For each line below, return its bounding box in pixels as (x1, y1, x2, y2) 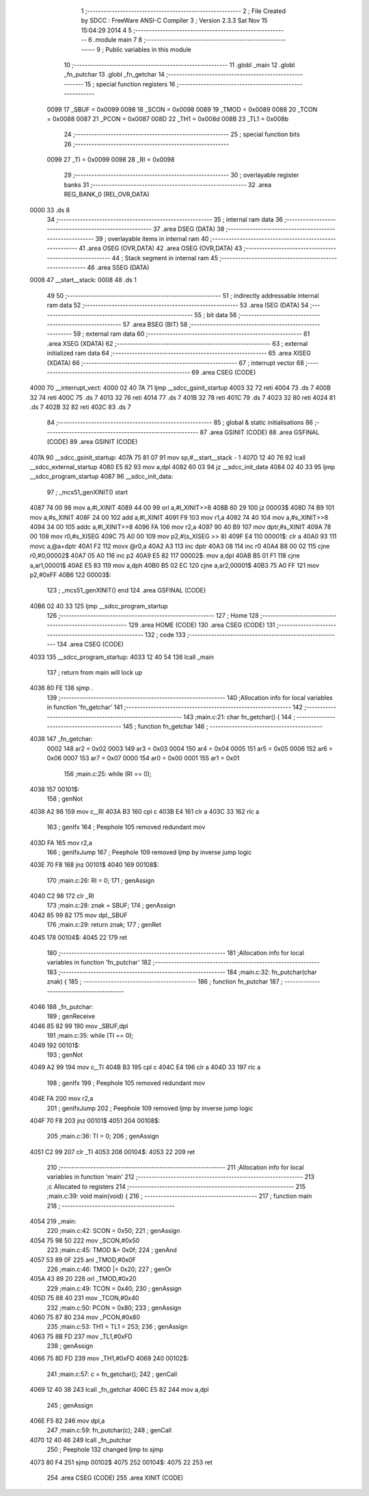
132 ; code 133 (144, 630, 186, 638)
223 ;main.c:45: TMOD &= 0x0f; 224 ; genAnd (46, 1246, 177, 1254)
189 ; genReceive (46, 1012, 96, 1021)
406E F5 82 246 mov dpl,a (29, 1417, 105, 1425)
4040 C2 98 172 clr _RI (29, 892, 94, 900)
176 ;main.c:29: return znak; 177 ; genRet (46, 921, 162, 929)
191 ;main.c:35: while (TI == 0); (46, 1032, 134, 1040)
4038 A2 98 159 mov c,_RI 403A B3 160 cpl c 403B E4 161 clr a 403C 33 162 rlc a (29, 807, 260, 815)
